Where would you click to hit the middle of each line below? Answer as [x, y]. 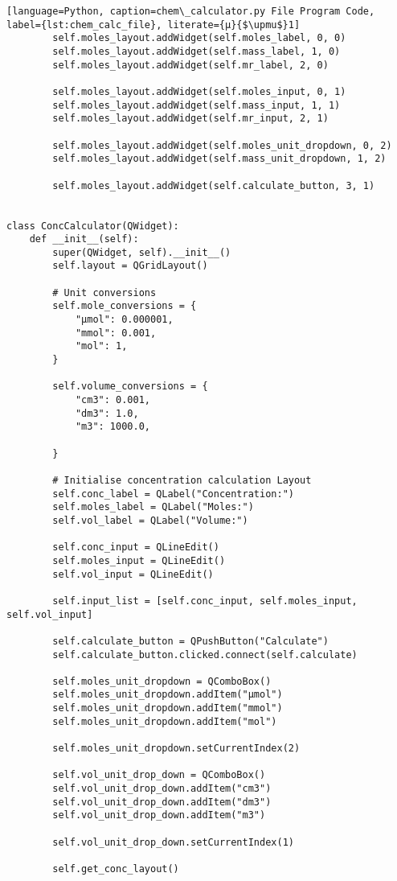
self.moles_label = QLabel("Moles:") [153, 507]
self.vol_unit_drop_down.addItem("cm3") [162, 789]
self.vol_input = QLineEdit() [133, 574]
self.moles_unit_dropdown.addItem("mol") [165, 721]
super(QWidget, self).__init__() [142, 252]
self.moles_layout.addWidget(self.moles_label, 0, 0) [199, 38]
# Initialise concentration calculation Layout [182, 480]
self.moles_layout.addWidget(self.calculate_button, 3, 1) [214, 185]
